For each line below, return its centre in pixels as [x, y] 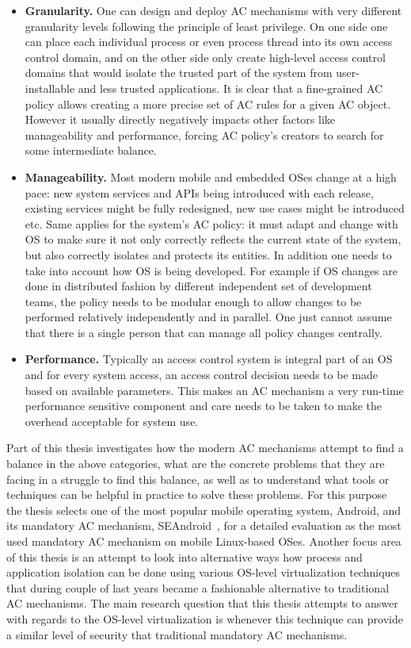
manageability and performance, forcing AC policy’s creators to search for [204, 134]
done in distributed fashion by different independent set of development [198, 286]
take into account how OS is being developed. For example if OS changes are [211, 270]
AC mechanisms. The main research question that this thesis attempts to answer [202, 603]
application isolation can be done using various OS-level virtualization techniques [204, 572]
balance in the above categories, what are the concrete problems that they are [196, 464]
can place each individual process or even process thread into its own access [209, 42]
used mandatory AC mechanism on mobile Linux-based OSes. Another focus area [204, 541]
